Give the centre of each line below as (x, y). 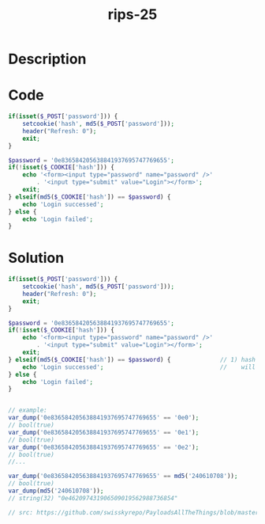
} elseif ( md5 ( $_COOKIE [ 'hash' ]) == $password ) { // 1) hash (132, 359)
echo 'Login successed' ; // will (139, 367)
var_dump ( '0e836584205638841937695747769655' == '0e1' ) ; (104, 432)
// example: (28, 410)
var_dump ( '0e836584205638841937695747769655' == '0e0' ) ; (104, 418)
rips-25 (132, 15)
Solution (36, 258)
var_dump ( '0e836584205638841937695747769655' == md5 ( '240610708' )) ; (123, 477)
